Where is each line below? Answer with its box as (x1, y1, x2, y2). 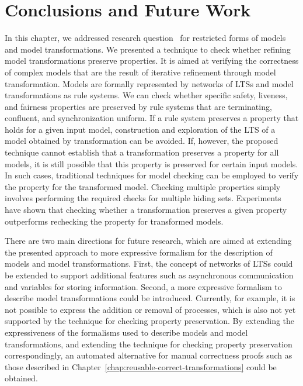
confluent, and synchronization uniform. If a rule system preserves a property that (5, 112, 299, 124)
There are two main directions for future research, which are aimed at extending (5, 235, 292, 247)
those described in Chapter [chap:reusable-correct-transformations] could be (5, 360, 277, 373)
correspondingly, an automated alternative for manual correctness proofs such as (5, 349, 292, 361)
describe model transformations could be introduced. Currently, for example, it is (5, 292, 295, 304)
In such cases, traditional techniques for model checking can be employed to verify (5, 169, 299, 181)
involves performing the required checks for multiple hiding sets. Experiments (5, 192, 281, 204)
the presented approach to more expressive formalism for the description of (5, 246, 273, 258)
